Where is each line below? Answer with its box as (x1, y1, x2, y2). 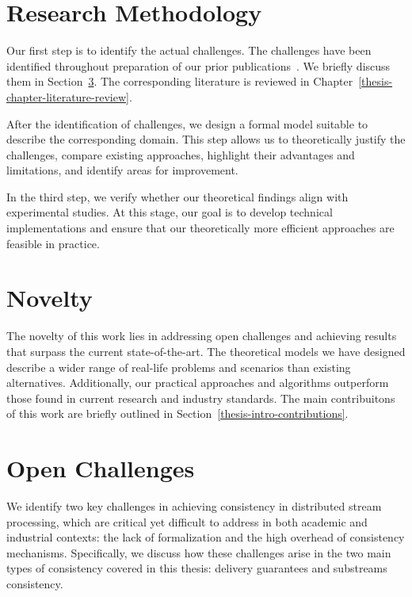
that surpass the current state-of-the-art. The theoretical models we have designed (6, 343, 406, 359)
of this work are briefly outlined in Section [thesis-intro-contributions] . (6, 405, 349, 422)
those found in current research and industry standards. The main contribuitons (6, 389, 395, 406)
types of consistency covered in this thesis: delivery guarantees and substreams (6, 560, 387, 576)
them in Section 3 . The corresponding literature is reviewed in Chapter (6, 73, 353, 90)
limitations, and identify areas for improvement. (6, 162, 238, 178)
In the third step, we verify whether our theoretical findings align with (6, 188, 349, 205)
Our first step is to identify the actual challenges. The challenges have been (6, 42, 372, 59)
